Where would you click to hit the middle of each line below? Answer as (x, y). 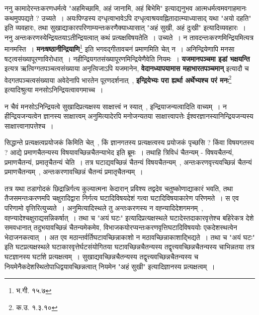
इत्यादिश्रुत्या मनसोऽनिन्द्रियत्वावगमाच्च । (54, 90)
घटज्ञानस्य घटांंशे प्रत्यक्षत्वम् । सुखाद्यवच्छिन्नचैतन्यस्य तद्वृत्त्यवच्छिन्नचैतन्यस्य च (101, 256)
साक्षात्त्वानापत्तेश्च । (29, 125)
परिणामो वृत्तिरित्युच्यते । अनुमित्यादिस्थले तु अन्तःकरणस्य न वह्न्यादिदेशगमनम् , (104, 208)
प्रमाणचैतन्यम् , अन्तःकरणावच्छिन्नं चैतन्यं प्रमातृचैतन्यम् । (74, 172)
